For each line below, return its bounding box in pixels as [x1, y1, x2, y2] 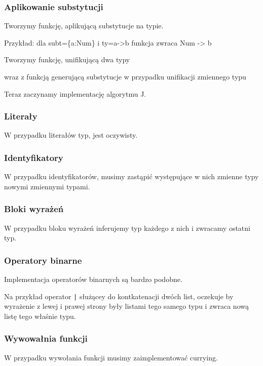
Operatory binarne [4, 254, 82, 266]
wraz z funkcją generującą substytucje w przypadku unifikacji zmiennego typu [4, 71, 246, 82]
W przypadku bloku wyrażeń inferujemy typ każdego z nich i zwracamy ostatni [4, 222, 250, 233]
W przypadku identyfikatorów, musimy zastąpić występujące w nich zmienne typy [4, 171, 259, 182]
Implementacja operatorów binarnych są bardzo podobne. [4, 274, 182, 284]
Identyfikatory [4, 151, 63, 164]
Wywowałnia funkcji [4, 332, 88, 345]
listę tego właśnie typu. [4, 310, 76, 321]
